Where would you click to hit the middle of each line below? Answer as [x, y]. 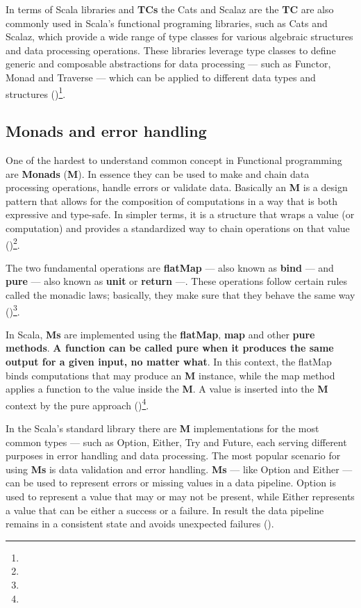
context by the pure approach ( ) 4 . [77, 404]
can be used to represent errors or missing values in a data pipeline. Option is [171, 483]
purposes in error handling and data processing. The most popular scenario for [173, 455]
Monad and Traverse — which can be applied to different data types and [161, 77]
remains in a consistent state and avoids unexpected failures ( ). [140, 524]
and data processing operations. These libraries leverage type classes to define [171, 50]
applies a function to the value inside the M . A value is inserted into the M [167, 389]
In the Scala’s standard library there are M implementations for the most [162, 428]
